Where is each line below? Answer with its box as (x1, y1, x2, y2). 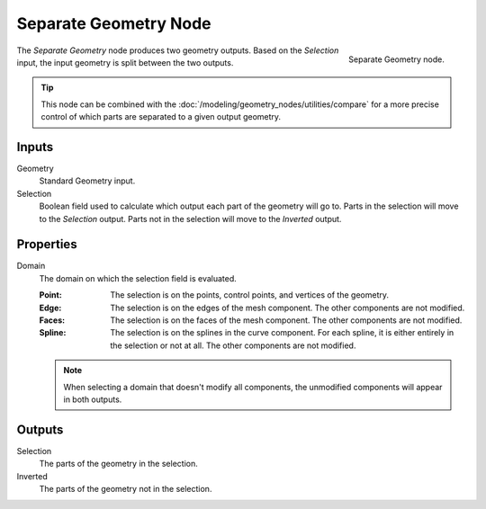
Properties (16, 237, 77, 252)
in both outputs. (63, 394, 122, 405)
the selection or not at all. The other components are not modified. (110, 340, 356, 351)
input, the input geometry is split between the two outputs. (16, 57, 234, 67)
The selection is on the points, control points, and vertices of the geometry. (110, 290, 389, 300)
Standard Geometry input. (39, 175, 136, 186)
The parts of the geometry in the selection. (39, 459, 198, 469)
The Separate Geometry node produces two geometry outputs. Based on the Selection (16, 45, 339, 56)
